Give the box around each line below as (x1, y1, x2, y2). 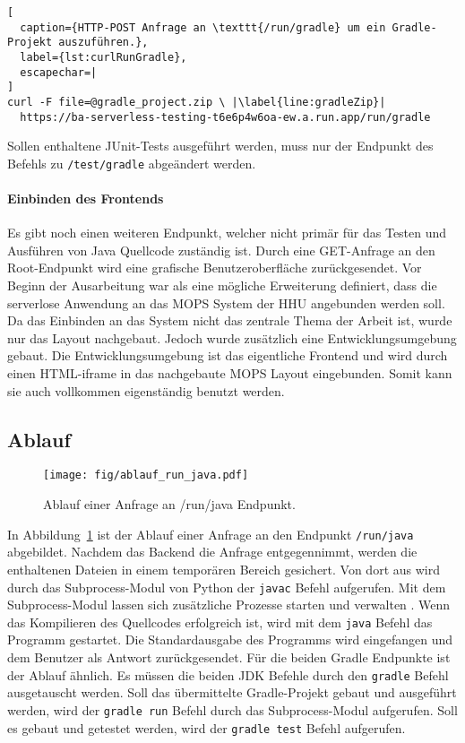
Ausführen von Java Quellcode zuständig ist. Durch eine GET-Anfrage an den (7, 240, 435, 259)
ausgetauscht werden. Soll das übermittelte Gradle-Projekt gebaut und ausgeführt (7, 683, 457, 702)
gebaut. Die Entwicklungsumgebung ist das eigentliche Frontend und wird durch (7, 346, 448, 365)
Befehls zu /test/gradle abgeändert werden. (7, 153, 256, 172)
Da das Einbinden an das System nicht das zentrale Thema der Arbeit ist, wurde (7, 311, 452, 330)
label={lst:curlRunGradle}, (20, 50, 187, 64)
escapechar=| (20, 65, 98, 79)
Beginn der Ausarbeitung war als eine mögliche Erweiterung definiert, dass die (7, 276, 437, 295)
